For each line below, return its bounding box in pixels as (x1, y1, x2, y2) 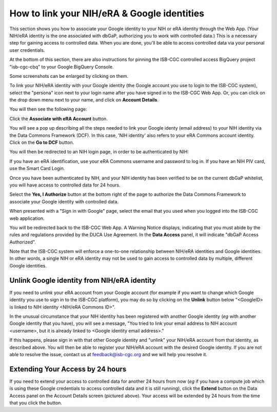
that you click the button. (9, 400, 63, 406)
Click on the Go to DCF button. (9, 139, 74, 146)
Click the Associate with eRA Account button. (9, 115, 108, 121)
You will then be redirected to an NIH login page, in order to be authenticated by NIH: (9, 149, 189, 155)
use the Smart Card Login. (9, 166, 65, 172)
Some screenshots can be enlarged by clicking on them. (9, 73, 129, 79)
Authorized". (9, 239, 36, 245)
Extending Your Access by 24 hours (9, 364, 127, 374)
